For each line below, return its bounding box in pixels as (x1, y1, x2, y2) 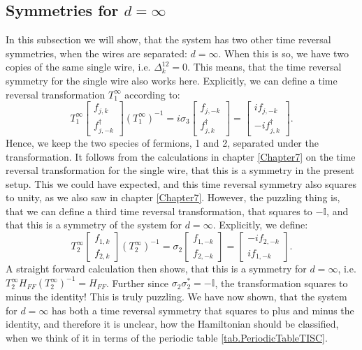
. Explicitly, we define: (212, 217, 308, 232)
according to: (124, 87, 180, 101)
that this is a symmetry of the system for (6, 217, 182, 232)
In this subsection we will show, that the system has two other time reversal (6, 32, 331, 47)
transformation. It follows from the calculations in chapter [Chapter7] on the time (6, 149, 356, 163)
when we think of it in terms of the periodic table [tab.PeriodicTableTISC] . (6, 330, 328, 344)
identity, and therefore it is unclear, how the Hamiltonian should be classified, (6, 316, 339, 331)
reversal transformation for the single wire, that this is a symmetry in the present (6, 163, 354, 177)
